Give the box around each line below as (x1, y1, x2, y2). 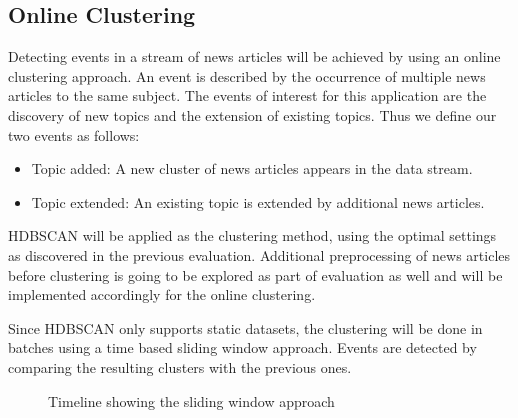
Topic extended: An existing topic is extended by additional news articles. (31, 191, 485, 212)
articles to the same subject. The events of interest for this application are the (8, 85, 487, 106)
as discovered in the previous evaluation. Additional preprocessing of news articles (8, 244, 511, 265)
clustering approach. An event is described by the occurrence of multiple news (8, 65, 486, 86)
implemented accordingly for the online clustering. (8, 284, 316, 305)
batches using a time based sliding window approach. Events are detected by (8, 337, 477, 358)
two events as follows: (8, 124, 140, 145)
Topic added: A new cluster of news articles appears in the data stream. (31, 158, 473, 179)
